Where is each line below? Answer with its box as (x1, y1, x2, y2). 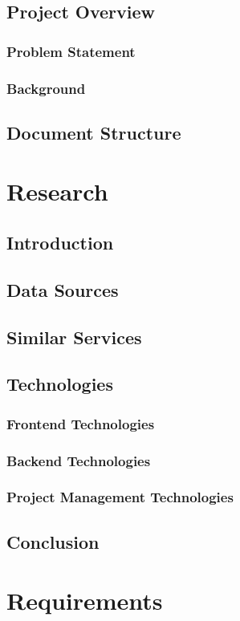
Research (6, 175, 108, 208)
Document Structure (6, 120, 181, 144)
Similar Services (6, 324, 142, 349)
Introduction (6, 230, 114, 255)
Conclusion (6, 529, 100, 554)
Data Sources (6, 277, 119, 302)
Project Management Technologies (6, 487, 234, 507)
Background (6, 78, 86, 98)
